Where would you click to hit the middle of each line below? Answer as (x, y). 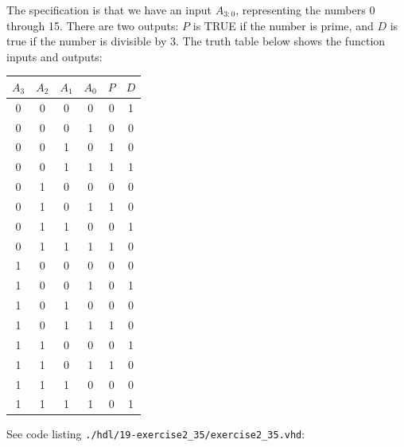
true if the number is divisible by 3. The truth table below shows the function (196, 41)
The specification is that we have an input (109, 10)
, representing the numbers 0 (305, 10)
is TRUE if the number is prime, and (283, 25)
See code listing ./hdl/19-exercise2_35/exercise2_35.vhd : (156, 434)
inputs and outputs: (54, 56)
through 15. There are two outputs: (93, 25)
